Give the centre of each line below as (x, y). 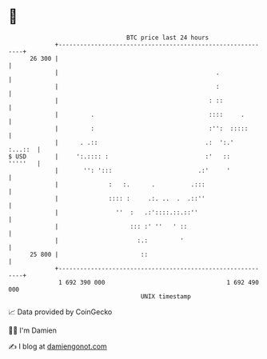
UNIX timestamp (166, 296)
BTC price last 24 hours (168, 38)
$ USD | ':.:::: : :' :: (119, 156)
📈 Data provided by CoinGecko (60, 312)
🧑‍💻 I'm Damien (33, 330)
